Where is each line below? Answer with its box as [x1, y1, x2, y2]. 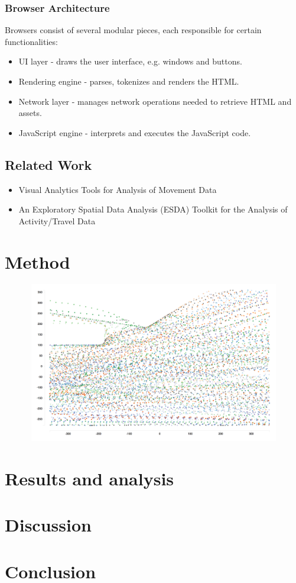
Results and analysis [5, 466, 174, 490]
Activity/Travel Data [18, 214, 96, 227]
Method [5, 249, 70, 273]
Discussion [5, 513, 92, 537]
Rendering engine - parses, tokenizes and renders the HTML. [18, 75, 239, 87]
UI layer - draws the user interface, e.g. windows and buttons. [18, 55, 242, 67]
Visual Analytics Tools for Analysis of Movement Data [18, 183, 217, 195]
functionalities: [5, 35, 58, 47]
